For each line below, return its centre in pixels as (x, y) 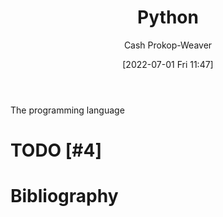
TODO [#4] (56, 150)
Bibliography (64, 196)
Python (168, 17)
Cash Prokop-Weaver (168, 45)
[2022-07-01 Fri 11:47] (168, 64)
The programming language (67, 110)
